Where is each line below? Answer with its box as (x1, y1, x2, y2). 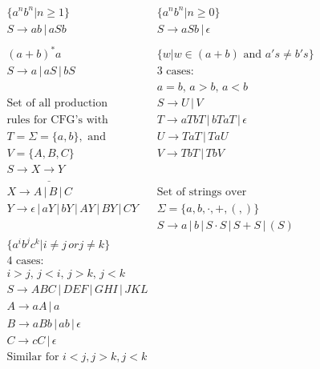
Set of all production (6, 98, 108, 110)
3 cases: (156, 66, 194, 78)
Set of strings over (156, 186, 247, 198)
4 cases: (6, 255, 44, 267)
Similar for (6, 351, 59, 363)
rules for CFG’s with (6, 114, 108, 126)
